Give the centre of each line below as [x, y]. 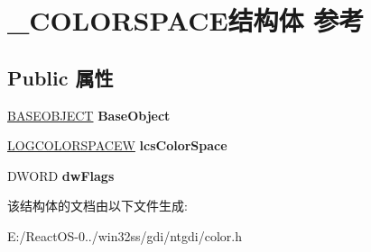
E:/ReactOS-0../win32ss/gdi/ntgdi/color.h [125, 235]
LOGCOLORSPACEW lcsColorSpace [117, 145]
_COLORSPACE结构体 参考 [186, 20]
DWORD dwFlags [61, 175]
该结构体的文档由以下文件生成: [97, 206]
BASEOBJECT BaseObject [89, 115]
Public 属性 [60, 77]
